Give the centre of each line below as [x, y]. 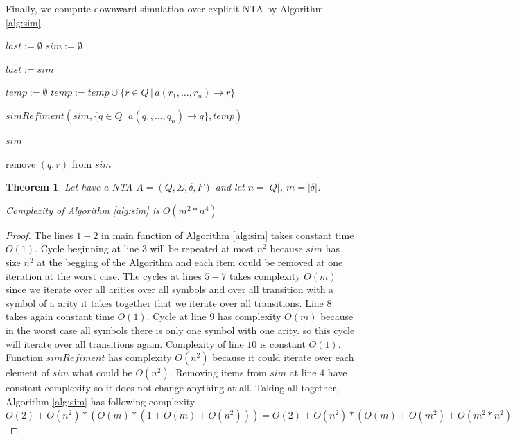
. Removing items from [218, 372]
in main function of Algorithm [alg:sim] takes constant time [228, 235]
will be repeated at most [202, 248]
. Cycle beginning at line [87, 248]
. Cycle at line [176, 316]
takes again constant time [60, 316]
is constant [283, 343]
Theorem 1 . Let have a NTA [69, 187]
